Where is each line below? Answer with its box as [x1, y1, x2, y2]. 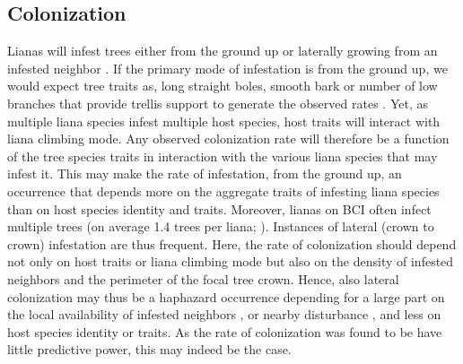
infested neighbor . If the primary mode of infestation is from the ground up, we [7, 58, 448, 77]
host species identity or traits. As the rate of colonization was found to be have [7, 322, 442, 341]
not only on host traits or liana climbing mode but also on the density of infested [7, 252, 454, 271]
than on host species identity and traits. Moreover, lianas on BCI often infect [7, 199, 432, 218]
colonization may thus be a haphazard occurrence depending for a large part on [7, 287, 445, 306]
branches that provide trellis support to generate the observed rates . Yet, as [7, 93, 428, 112]
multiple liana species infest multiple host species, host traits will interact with [7, 111, 441, 130]
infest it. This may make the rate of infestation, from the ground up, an [7, 164, 402, 183]
